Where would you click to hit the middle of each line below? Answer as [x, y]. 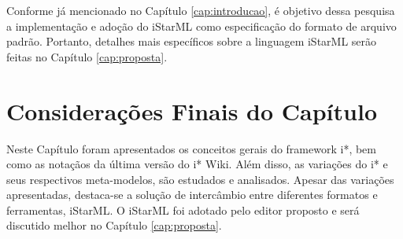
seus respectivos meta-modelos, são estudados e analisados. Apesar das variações [200, 179]
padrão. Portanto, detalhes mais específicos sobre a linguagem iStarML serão [192, 41]
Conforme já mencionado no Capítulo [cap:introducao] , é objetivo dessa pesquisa [201, 10]
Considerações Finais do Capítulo [192, 110]
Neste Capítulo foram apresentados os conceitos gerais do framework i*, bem [191, 148]
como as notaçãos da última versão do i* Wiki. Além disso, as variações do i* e [197, 164]
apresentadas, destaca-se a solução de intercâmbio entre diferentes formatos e [192, 195]
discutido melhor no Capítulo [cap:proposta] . [114, 225]
